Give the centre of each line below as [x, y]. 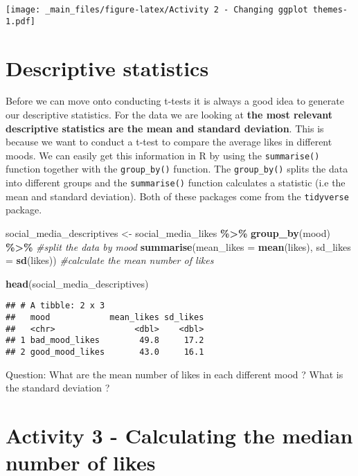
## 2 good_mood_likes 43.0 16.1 [105, 352]
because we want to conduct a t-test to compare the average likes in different [169, 142]
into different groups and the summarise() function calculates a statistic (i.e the [176, 183]
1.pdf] [20, 21]
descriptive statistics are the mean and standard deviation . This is [165, 128]
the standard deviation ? [58, 388]
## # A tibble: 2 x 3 [55, 306]
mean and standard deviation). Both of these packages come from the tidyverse [177, 196]
